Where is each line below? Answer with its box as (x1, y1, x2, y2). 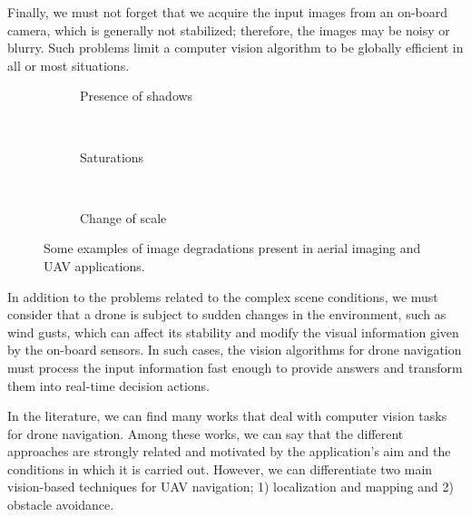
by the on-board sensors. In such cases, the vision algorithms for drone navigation (7, 340, 462, 359)
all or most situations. (7, 55, 130, 74)
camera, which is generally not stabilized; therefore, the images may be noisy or (7, 20, 450, 39)
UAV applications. (44, 256, 145, 275)
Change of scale (80, 208, 167, 227)
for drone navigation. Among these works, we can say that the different (7, 424, 404, 443)
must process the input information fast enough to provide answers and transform (7, 357, 463, 376)
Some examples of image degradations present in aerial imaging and (44, 239, 421, 258)
